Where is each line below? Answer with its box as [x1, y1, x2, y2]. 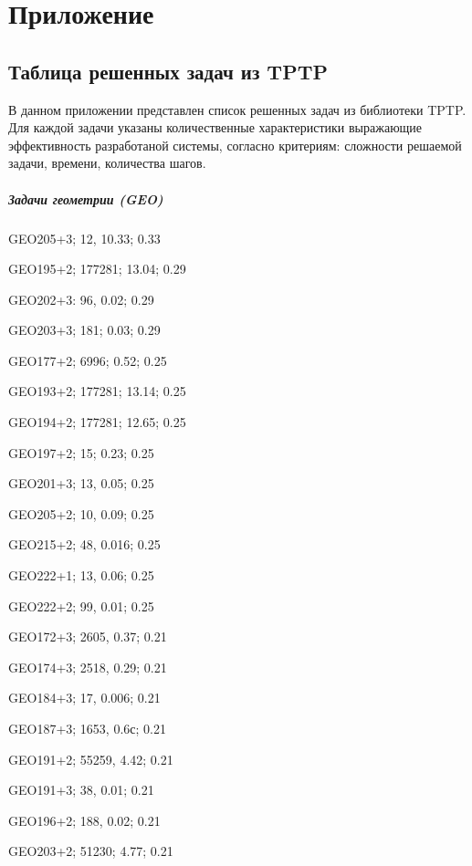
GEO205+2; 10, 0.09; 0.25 [8, 504, 154, 523]
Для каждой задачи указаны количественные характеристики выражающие [8, 118, 423, 137]
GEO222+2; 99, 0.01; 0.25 [8, 596, 154, 615]
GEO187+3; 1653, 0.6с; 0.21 [8, 719, 166, 738]
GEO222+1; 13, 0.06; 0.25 [8, 566, 154, 585]
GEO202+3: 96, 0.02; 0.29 [8, 289, 154, 308]
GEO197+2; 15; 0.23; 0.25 [8, 443, 154, 462]
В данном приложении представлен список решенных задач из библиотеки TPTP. [8, 99, 467, 119]
